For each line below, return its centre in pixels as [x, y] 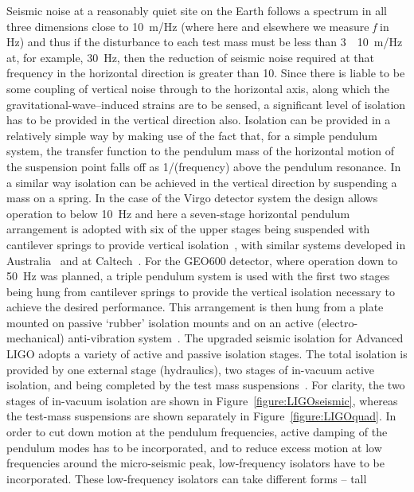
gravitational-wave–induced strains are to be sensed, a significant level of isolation [206, 104]
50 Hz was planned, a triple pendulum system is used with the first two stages [198, 276]
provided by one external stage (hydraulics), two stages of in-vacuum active [191, 369]
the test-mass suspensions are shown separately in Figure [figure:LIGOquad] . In [201, 416]
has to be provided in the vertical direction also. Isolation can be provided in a [199, 120]
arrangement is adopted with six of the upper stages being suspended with [188, 229]
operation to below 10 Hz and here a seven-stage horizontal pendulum [178, 213]
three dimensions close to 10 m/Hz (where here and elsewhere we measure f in [198, 26]
